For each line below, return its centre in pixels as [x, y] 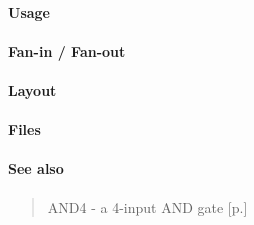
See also [36, 168]
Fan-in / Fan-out [67, 50]
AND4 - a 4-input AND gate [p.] [147, 206]
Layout [32, 89]
